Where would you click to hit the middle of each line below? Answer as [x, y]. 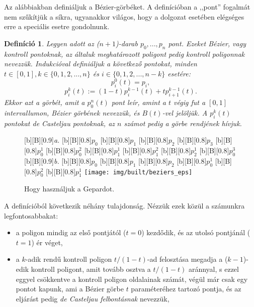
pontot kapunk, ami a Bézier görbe [70, 289]
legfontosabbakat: [31, 215]
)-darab [127, 43]
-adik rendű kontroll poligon [69, 259]
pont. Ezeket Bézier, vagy [207, 43]
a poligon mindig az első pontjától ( [71, 232]
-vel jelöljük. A [185, 112]
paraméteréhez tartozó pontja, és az [186, 289]
